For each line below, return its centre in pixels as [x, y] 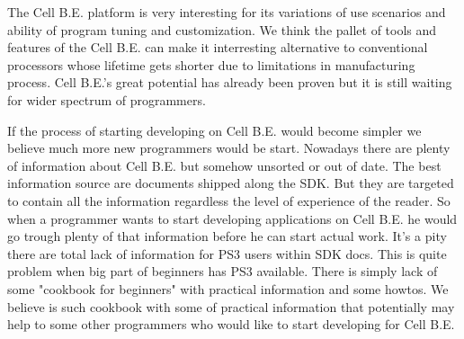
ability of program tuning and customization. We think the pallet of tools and [222, 29]
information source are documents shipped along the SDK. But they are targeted [231, 183]
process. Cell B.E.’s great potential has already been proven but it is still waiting [230, 82]
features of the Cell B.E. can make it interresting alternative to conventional [218, 47]
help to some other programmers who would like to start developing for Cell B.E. [231, 324]
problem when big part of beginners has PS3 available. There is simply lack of [223, 271]
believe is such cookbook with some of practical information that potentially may [231, 306]
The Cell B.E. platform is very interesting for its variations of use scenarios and [227, 12]
